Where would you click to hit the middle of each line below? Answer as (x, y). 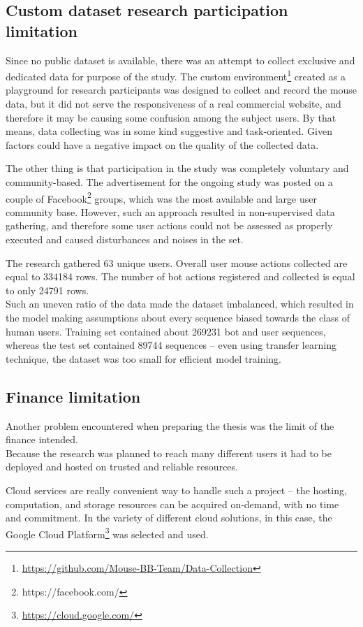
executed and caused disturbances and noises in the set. (125, 239)
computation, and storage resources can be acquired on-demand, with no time (172, 504)
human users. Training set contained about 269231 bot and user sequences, (166, 331)
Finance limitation (73, 396)
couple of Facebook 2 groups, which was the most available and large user (161, 197)
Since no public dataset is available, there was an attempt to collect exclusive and (180, 60)
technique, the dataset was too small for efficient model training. (144, 358)
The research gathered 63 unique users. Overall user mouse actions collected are (177, 262)
